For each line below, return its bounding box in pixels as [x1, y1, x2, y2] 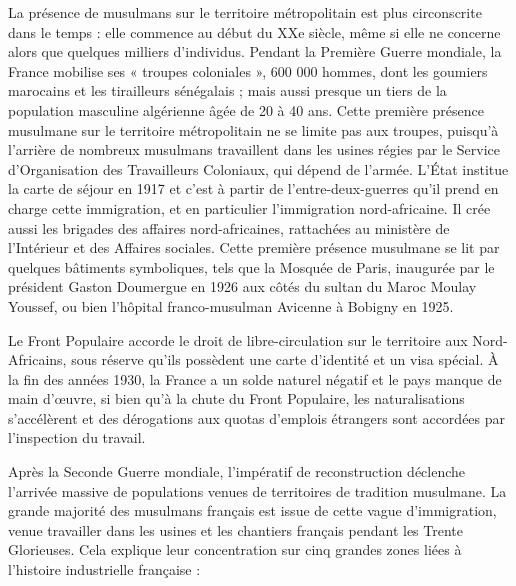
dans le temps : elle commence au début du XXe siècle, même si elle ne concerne [8, 21, 501, 42]
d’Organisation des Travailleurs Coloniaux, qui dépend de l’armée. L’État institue [8, 158, 509, 179]
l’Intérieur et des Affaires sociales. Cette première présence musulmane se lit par [8, 237, 500, 258]
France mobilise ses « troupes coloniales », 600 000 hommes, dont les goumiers [8, 60, 488, 81]
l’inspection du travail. [8, 427, 146, 448]
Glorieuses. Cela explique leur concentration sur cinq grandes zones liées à [8, 539, 462, 560]
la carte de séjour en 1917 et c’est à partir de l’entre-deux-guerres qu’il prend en [8, 178, 499, 199]
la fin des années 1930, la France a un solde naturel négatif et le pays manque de [8, 368, 502, 389]
